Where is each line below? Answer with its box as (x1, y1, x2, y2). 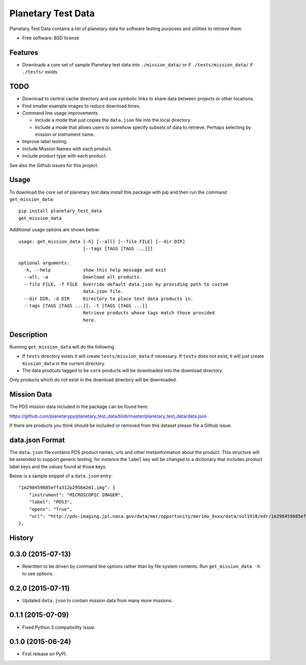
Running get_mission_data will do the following (9, 343, 115, 350)
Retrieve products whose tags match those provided (83, 310, 215, 316)
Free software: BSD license (22, 35, 79, 41)
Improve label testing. (22, 139, 68, 145)
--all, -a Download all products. (23, 274, 142, 280)
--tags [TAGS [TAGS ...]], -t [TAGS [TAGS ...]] (23, 303, 148, 309)
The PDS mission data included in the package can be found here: (9, 404, 149, 410)
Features (9, 48, 38, 57)
